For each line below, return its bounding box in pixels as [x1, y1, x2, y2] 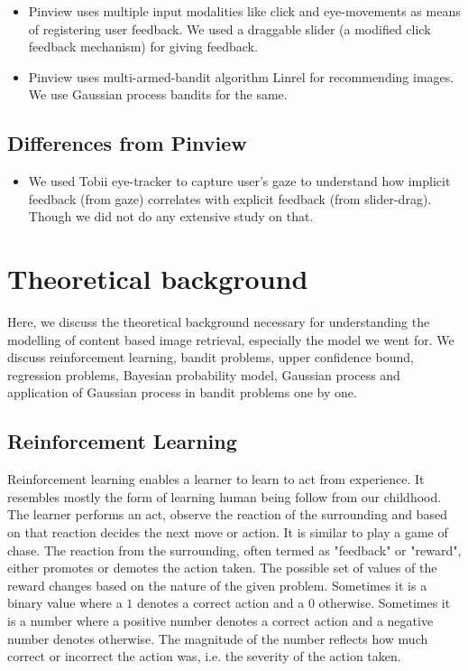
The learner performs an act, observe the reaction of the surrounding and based [7, 505, 447, 524]
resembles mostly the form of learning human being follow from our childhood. [7, 487, 442, 506]
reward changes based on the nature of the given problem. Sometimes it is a [7, 575, 427, 594]
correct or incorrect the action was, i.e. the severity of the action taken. [7, 647, 401, 666]
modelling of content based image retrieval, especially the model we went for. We [7, 330, 454, 349]
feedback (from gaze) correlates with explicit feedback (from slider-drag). [28, 189, 432, 208]
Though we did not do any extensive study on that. [28, 207, 314, 226]
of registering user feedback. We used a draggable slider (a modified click [28, 19, 431, 38]
